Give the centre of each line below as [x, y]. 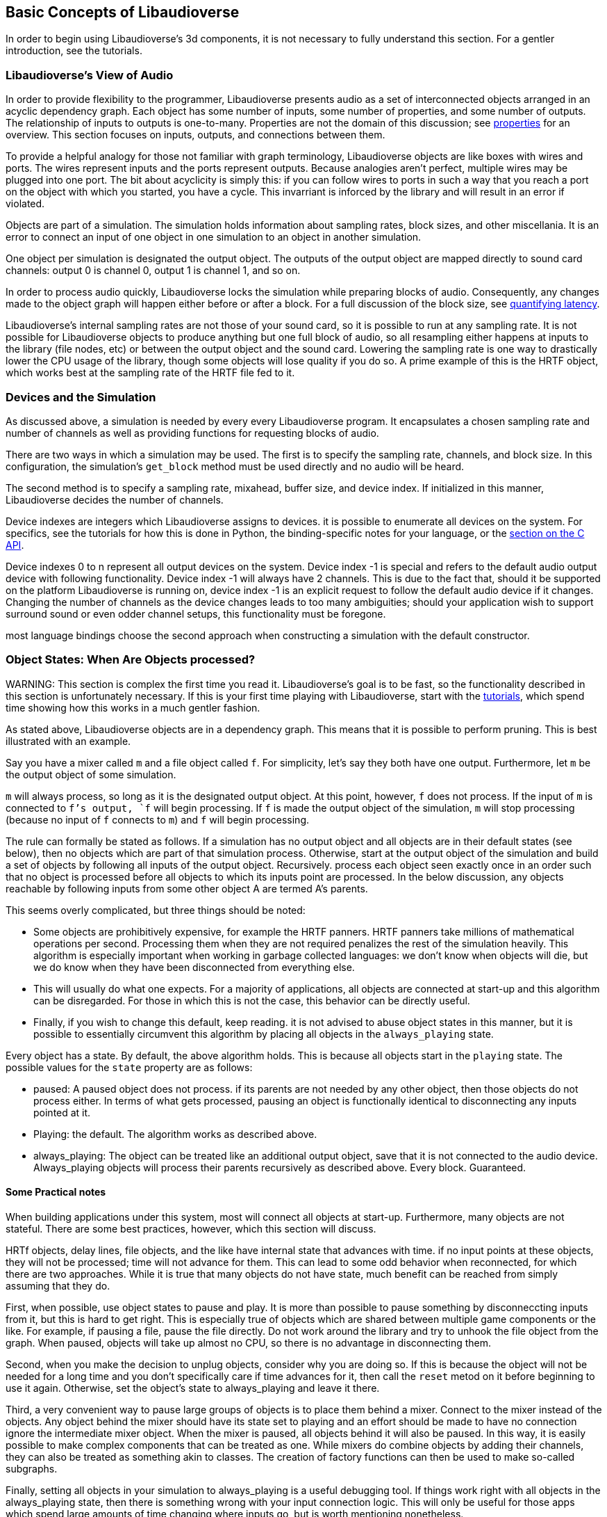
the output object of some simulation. [91, 774]
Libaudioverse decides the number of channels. [115, 499]
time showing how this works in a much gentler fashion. [133, 707]
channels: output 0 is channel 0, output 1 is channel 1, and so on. [153, 271]
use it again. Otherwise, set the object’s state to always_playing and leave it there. [193, 1388]
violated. [25, 204]
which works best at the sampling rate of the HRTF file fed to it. [150, 373]
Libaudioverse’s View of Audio [90, 75]
